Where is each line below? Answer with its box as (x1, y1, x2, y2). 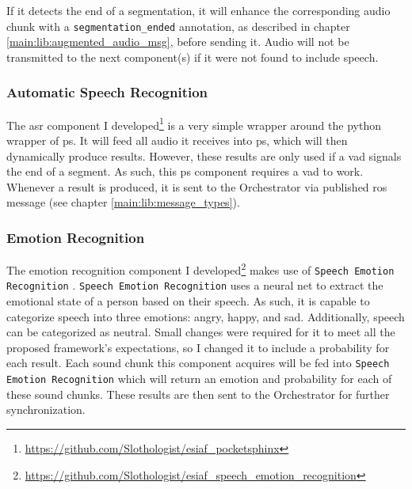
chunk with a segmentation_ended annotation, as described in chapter (6, 17, 350, 34)
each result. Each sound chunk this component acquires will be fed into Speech (6, 354, 390, 371)
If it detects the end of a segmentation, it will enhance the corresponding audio (6, 2, 391, 18)
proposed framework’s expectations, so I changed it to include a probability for (6, 339, 390, 355)
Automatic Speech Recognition (6, 82, 208, 102)
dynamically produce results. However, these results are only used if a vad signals (6, 147, 402, 164)
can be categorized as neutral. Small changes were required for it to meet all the (6, 324, 395, 340)
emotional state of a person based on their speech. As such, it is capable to (6, 293, 370, 309)
